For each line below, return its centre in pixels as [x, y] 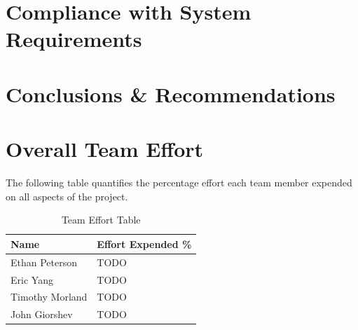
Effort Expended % [144, 243]
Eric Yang [32, 279]
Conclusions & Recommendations [171, 94]
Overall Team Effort [105, 149]
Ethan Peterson [44, 262]
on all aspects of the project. [67, 196]
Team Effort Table [101, 220]
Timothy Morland [49, 297]
